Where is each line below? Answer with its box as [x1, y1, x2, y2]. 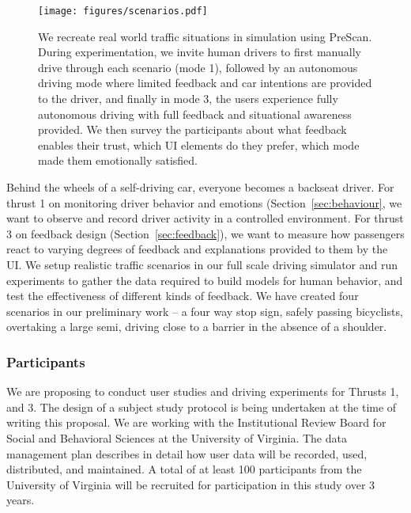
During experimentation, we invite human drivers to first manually [38, 44, 361, 60]
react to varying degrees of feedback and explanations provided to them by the [6, 241, 388, 257]
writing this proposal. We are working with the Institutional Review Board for [6, 414, 386, 431]
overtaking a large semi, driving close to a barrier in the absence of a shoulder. [6, 318, 387, 335]
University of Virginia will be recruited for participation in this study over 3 [6, 476, 375, 492]
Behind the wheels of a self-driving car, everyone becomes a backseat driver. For [6, 179, 394, 195]
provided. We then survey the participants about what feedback [38, 121, 347, 138]
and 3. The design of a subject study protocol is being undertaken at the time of [6, 398, 397, 415]
